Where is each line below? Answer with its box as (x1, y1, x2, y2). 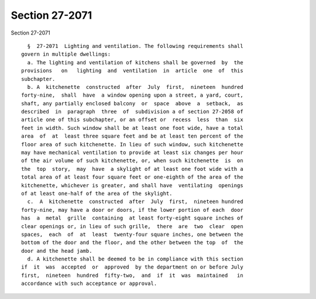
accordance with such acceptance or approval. (21, 280, 157, 287)
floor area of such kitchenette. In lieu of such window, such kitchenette (21, 141, 243, 147)
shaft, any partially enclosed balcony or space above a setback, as (21, 100, 243, 106)
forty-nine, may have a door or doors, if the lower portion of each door (21, 207, 243, 213)
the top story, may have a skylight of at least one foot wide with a (21, 166, 243, 172)
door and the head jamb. (21, 248, 92, 254)
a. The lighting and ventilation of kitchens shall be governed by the (27, 59, 243, 66)
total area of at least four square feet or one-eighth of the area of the (21, 174, 243, 181)
